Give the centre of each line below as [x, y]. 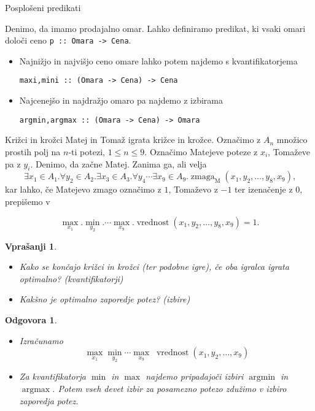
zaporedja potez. [49, 400]
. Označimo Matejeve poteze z [201, 151]
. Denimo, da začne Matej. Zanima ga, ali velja [119, 163]
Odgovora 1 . [31, 320]
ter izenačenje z [264, 189]
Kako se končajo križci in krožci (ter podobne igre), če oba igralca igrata [154, 267]
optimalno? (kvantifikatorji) [71, 278]
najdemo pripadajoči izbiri [195, 376]
